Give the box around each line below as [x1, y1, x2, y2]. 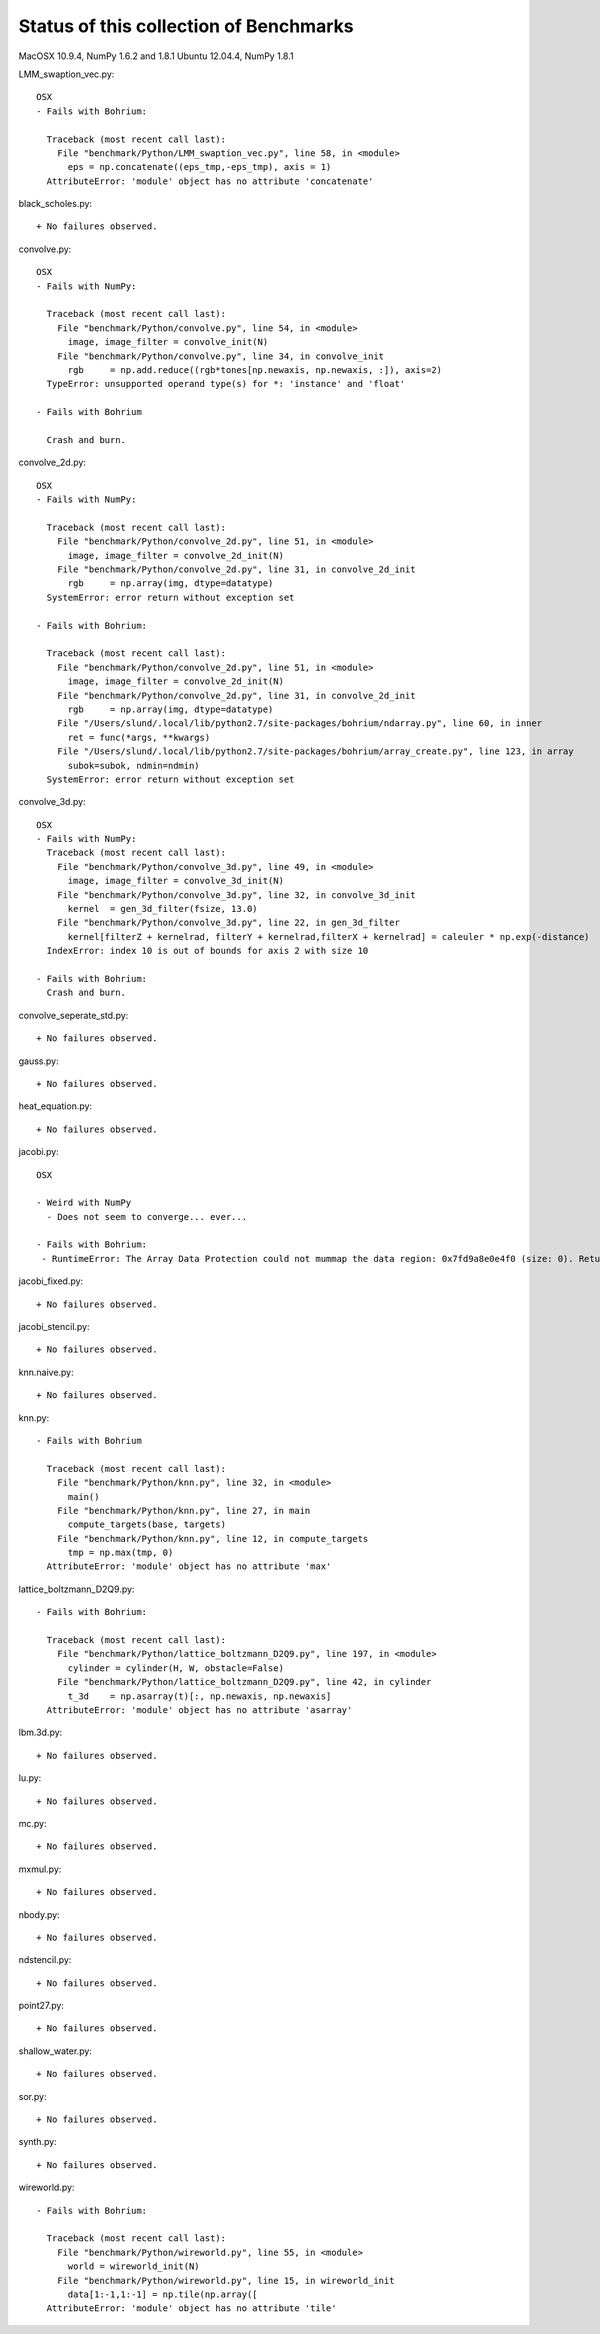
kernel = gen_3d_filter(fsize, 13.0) [67, 903, 259, 915]
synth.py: [18, 2136, 57, 2148]
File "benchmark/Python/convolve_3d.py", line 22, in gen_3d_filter [56, 917, 400, 929]
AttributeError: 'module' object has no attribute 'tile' [46, 2303, 337, 2314]
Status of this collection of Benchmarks [18, 15, 354, 37]
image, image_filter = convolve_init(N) [67, 336, 269, 348]
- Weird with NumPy [36, 1197, 132, 1209]
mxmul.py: [18, 1863, 62, 1875]
